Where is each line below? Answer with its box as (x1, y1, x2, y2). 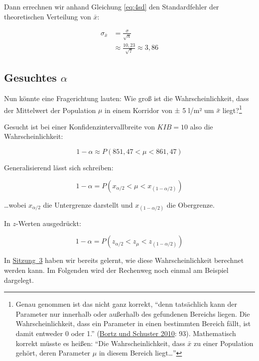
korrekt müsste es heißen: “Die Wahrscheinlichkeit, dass (15, 338, 185, 348)
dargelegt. (4, 274, 34, 285)
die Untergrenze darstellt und (43, 199, 133, 210)
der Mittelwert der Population (4, 105, 96, 115)
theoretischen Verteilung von (4, 11, 91, 21)
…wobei (4, 199, 26, 210)
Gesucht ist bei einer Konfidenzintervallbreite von (4, 121, 155, 131)
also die (190, 121, 213, 131)
